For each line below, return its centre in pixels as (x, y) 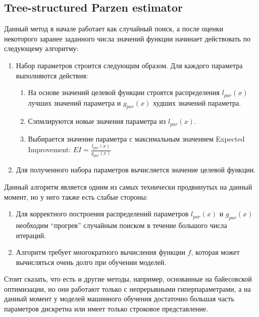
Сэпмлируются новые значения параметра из (97, 121)
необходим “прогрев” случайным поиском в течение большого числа (121, 225)
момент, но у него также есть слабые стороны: (76, 196)
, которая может (215, 252)
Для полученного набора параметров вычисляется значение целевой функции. (136, 170)
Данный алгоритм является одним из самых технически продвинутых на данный (128, 186)
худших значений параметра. (197, 102)
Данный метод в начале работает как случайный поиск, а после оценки (114, 29)
